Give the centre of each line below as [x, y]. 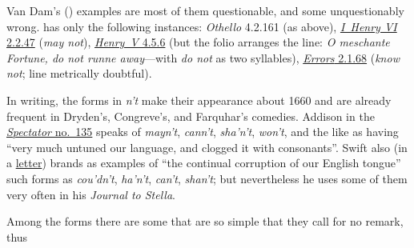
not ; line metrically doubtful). [79, 73]
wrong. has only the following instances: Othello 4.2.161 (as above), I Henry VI [202, 26]
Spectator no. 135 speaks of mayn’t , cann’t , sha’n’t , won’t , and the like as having [203, 132]
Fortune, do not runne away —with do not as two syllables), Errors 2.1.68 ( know [203, 57]
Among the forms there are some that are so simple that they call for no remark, [205, 221]
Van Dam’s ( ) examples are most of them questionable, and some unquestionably [205, 10]
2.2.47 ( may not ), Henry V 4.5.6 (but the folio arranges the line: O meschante [198, 42]
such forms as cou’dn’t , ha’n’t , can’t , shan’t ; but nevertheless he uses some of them [207, 178]
